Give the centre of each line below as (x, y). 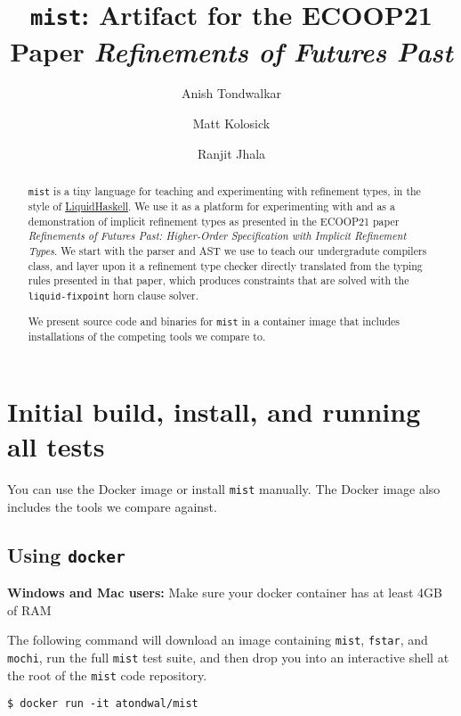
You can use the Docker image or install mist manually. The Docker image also (224, 489)
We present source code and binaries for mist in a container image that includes (214, 321)
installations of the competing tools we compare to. (147, 337)
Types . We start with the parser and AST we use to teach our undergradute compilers (227, 251)
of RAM (29, 609)
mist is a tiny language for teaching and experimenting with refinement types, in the (224, 191)
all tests (56, 446)
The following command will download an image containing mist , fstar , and (218, 640)
